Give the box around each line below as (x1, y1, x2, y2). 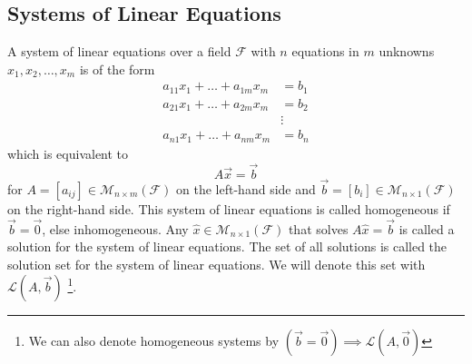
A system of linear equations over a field (7, 42, 231, 61)
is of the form (79, 59, 155, 78)
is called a (398, 219, 455, 238)
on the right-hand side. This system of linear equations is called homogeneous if (7, 199, 450, 218)
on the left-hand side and (176, 179, 316, 198)
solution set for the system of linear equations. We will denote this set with (7, 254, 426, 273)
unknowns (379, 42, 435, 61)
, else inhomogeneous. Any (42, 219, 189, 238)
